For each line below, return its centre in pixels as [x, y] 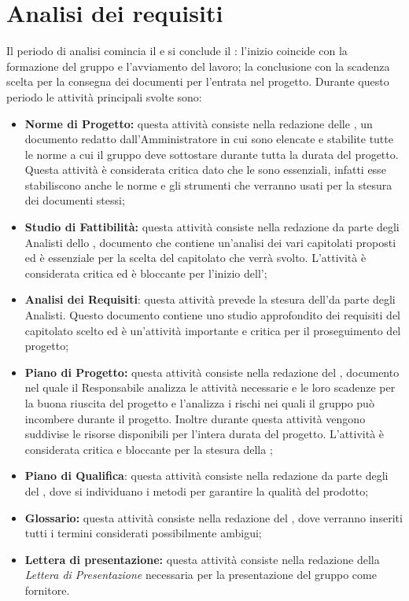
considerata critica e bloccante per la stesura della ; [149, 449]
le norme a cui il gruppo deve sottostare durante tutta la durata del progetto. [212, 154]
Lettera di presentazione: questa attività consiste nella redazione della [202, 559]
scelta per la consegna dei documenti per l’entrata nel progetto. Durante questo [198, 81]
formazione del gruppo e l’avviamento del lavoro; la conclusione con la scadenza [198, 66]
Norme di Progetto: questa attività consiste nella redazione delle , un [199, 123]
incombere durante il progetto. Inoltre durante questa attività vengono [195, 418]
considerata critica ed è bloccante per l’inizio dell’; [146, 273]
